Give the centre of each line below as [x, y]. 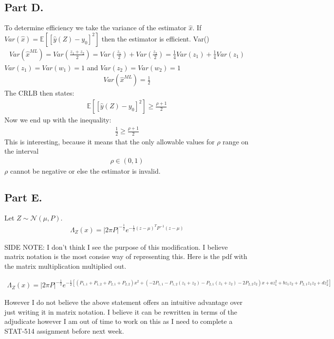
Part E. [23, 197]
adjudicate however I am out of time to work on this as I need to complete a [119, 321]
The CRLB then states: [39, 93]
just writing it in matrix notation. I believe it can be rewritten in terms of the [121, 311]
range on [236, 141]
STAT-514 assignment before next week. [64, 330]
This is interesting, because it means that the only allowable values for [110, 141]
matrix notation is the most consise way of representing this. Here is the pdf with [126, 256]
